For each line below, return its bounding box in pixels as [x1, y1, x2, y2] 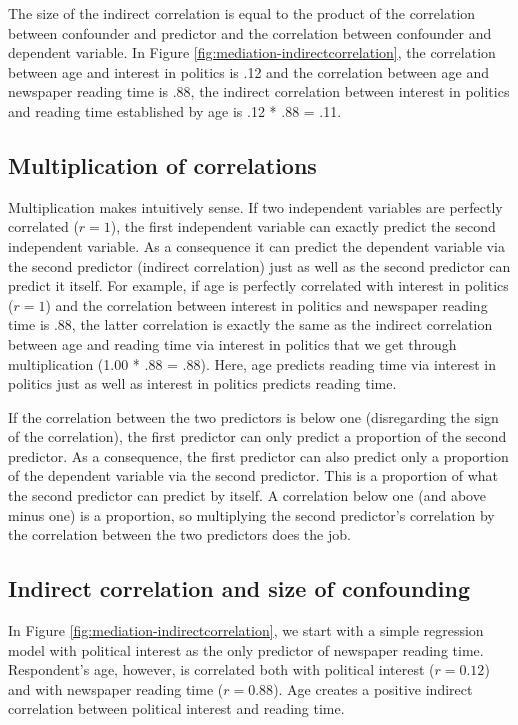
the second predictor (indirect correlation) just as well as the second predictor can [8, 255, 511, 276]
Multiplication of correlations [8, 149, 317, 180]
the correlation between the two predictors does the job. [8, 524, 351, 545]
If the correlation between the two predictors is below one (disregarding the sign [8, 406, 499, 427]
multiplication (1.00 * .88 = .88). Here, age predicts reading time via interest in [8, 353, 496, 374]
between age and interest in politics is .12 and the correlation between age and [8, 61, 489, 82]
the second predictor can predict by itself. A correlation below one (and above [8, 485, 486, 506]
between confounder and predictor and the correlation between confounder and [8, 22, 492, 43]
